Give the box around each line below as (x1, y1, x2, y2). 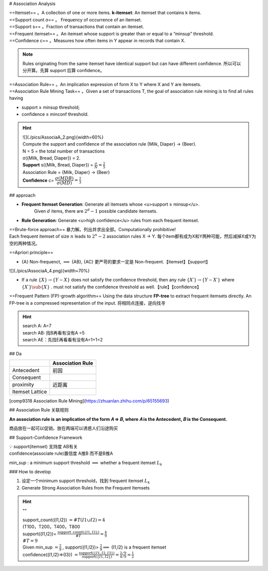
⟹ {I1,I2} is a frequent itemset (102, 544, 166, 550)
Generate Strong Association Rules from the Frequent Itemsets (21, 485, 150, 490)
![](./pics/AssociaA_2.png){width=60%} (22, 134, 104, 140)
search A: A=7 (22, 323, 52, 329)
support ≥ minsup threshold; (21, 104, 80, 110)
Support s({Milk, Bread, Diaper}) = (22, 162, 94, 168)
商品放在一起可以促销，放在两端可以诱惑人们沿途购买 (9, 425, 118, 431)
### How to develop (9, 469, 51, 475)
